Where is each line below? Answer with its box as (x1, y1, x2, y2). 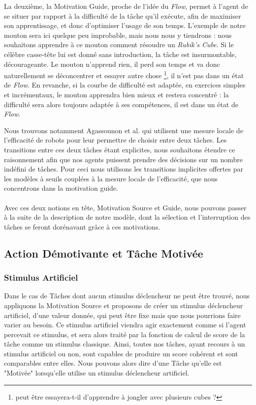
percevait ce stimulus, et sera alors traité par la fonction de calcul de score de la (4, 329, 245, 339)
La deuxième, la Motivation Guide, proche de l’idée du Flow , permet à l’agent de (4, 1, 248, 11)
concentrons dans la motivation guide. (4, 183, 118, 193)
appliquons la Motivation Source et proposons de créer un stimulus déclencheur (4, 300, 243, 310)
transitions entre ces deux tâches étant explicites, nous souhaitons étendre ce (4, 144, 235, 154)
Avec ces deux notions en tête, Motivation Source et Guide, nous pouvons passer (4, 202, 247, 212)
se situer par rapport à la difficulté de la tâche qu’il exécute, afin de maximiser (4, 10, 241, 21)
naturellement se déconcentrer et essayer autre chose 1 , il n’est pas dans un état (4, 69, 244, 80)
